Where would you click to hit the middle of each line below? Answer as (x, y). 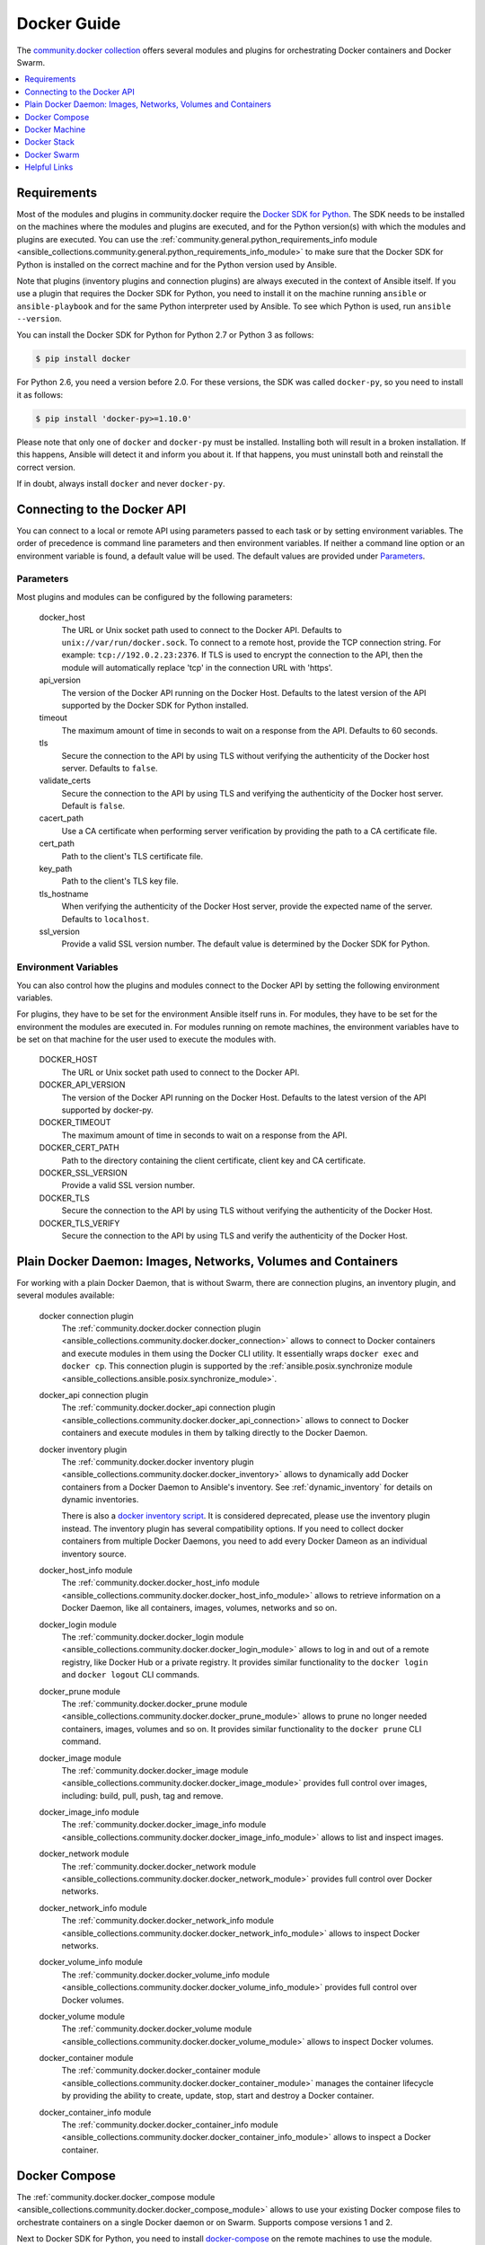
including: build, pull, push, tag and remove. (142, 1795)
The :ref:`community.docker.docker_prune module (154, 1704)
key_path (56, 869)
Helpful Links (49, 167)
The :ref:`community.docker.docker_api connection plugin (168, 1408)
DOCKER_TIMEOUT (75, 1122)
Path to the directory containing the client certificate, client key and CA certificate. (213, 1160)
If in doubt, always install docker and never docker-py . (121, 483)
